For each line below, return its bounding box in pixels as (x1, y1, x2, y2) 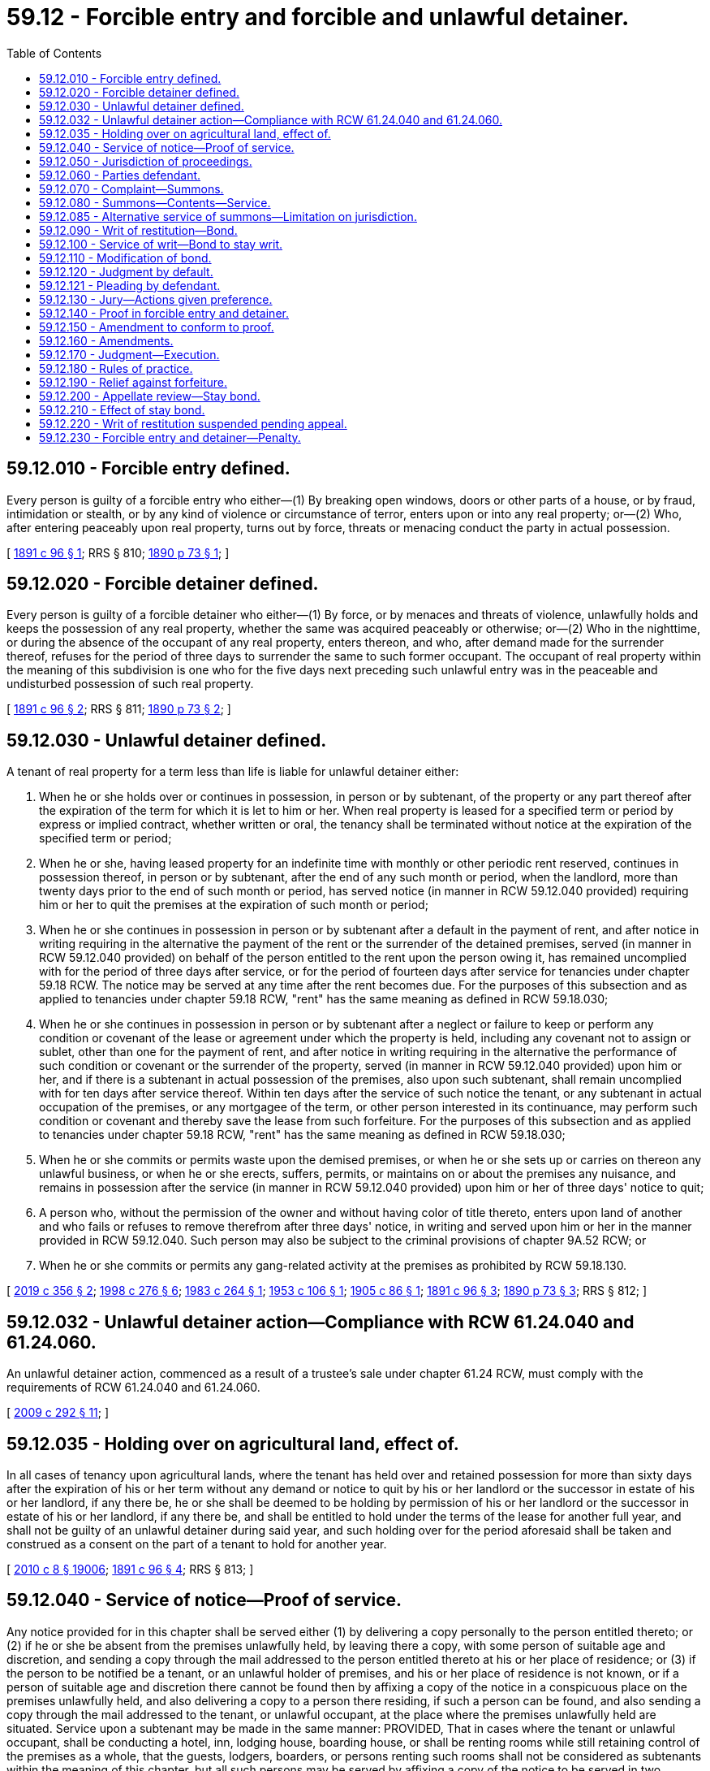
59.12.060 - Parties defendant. (39, 167, 201, 182)
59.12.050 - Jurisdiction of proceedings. (39, 154, 252, 168)
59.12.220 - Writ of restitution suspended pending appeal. (39, 416, 347, 431)
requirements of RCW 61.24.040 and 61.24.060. (6, 1380, 260, 1395)
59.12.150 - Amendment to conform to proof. (39, 319, 274, 334)
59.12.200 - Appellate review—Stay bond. (39, 388, 260, 403)
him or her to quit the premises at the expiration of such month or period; (39, 898, 428, 912)
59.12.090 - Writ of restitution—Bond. (39, 223, 238, 237)
